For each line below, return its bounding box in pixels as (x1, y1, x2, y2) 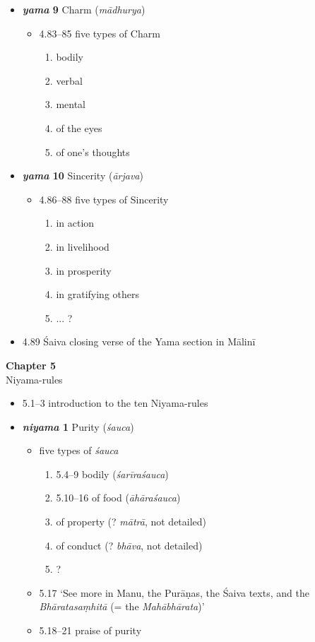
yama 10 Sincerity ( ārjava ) (22, 168, 143, 183)
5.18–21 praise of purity (39, 623, 142, 638)
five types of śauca (39, 443, 119, 458)
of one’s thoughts (56, 144, 130, 159)
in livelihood (56, 239, 109, 254)
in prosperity (56, 263, 112, 278)
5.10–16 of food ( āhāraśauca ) (56, 490, 181, 505)
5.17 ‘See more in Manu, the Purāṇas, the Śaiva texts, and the (39, 585, 309, 600)
